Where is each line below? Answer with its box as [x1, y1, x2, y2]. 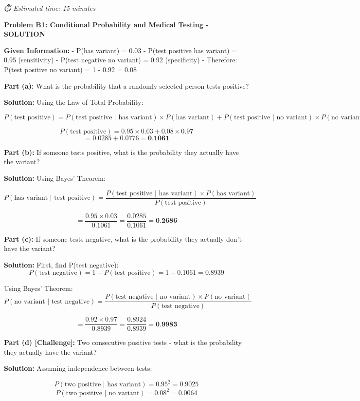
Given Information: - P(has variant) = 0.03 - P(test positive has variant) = [4, 45, 237, 55]
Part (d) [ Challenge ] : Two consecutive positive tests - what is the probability [4, 337, 242, 347]
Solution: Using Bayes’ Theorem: [4, 172, 106, 183]
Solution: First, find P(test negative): [4, 259, 119, 269]
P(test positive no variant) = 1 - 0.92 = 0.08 [4, 64, 137, 74]
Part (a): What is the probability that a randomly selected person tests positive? [4, 80, 249, 91]
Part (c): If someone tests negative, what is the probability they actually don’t [4, 233, 242, 244]
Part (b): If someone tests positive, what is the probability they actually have [4, 147, 239, 157]
